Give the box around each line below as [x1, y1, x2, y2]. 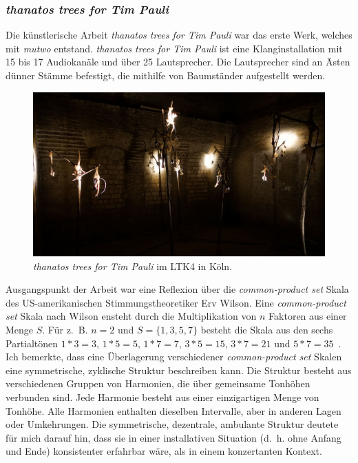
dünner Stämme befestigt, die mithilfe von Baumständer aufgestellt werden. [6, 68, 326, 82]
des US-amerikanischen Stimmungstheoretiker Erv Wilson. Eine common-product [6, 295, 346, 309]
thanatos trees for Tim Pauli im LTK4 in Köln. [33, 258, 233, 273]
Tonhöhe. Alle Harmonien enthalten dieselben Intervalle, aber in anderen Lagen [6, 403, 341, 418]
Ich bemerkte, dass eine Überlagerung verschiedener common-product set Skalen [6, 349, 342, 364]
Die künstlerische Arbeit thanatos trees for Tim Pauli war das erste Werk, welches [6, 28, 352, 42]
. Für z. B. [42, 322, 88, 337]
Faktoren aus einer [268, 309, 347, 323]
